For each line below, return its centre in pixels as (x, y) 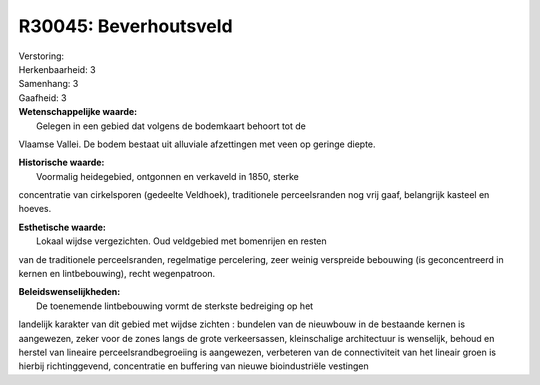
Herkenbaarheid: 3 (57, 69)
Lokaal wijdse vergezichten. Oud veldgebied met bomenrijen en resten (181, 241)
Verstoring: (41, 56)
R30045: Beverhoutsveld (126, 26)
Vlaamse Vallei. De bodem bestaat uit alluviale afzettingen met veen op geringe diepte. (197, 144)
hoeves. (35, 209)
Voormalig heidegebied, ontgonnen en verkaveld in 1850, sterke (167, 176)
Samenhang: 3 (48, 84)
